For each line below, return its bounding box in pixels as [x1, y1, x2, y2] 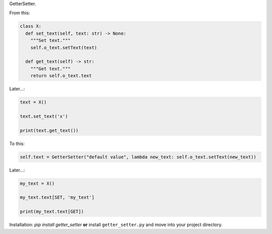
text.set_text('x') [20, 113, 68, 119]
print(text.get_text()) [20, 128, 79, 133]
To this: [9, 140, 25, 146]
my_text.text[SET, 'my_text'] [20, 195, 95, 200]
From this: [9, 10, 30, 16]
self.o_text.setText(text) [30, 44, 98, 50]
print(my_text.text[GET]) [20, 209, 84, 214]
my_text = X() [20, 181, 55, 186]
